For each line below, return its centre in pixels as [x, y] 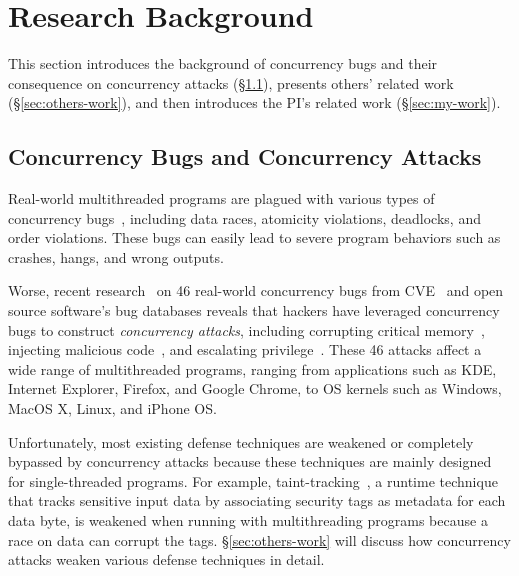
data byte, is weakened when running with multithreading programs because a [248, 520]
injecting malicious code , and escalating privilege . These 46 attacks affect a [245, 349]
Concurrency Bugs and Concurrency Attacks [245, 156]
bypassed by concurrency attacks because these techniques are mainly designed [250, 461]
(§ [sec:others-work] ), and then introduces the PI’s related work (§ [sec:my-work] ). [254, 102]
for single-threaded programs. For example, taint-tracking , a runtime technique [253, 480]
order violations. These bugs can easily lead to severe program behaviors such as [254, 237]
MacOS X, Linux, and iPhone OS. [112, 408]
